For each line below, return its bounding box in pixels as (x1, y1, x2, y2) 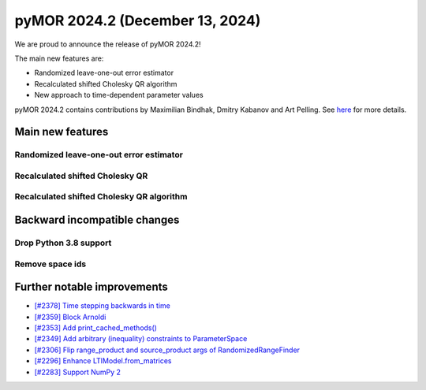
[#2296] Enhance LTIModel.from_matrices (34, 356, 173, 366)
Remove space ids (14, 258, 87, 269)
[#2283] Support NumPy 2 (34, 367, 121, 377)
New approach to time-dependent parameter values (34, 91, 204, 100)
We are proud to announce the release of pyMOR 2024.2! (14, 39, 201, 49)
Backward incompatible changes (14, 214, 180, 227)
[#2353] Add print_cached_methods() (34, 323, 158, 332)
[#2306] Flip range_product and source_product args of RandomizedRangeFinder (34, 345, 300, 355)
